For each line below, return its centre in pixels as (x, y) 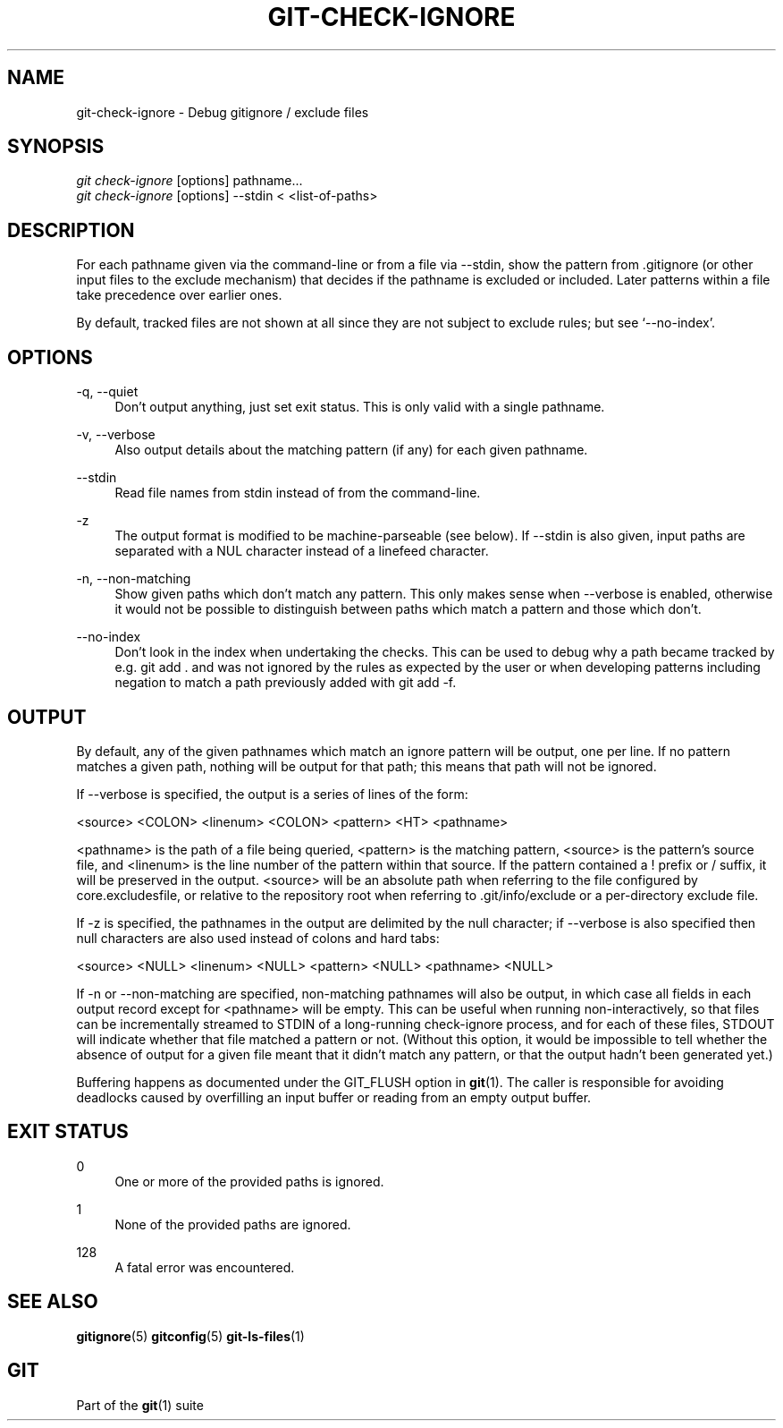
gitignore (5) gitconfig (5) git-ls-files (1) (190, 1336)
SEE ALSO (53, 1302)
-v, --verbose (116, 435)
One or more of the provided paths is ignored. (249, 1181)
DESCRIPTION (71, 230)
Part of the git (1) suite (140, 1405)
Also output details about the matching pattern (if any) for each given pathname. (351, 450)
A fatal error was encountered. (205, 1267)
